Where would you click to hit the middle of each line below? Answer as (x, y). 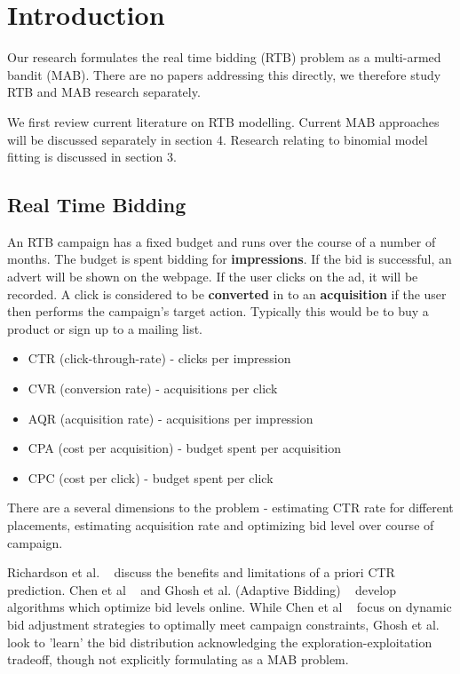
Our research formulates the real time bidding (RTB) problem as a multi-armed (224, 57)
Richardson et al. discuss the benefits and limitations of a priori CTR (201, 572)
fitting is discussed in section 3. (92, 157)
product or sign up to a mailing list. (105, 328)
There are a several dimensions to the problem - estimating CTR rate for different (230, 507)
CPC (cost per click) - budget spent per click (151, 477)
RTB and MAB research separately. (104, 92)
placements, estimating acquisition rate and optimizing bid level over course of (221, 525)
